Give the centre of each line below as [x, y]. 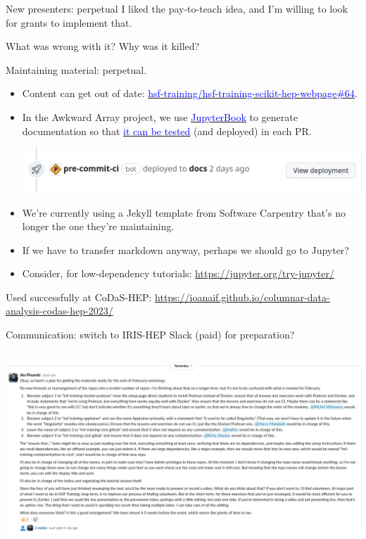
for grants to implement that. [69, 22]
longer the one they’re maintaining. [98, 226]
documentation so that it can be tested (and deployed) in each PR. [167, 131]
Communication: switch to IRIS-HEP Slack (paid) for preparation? [150, 335]
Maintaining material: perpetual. [76, 69]
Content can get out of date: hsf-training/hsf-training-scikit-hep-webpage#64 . [190, 93]
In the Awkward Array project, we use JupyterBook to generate [160, 116]
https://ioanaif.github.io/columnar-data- [242, 297]
